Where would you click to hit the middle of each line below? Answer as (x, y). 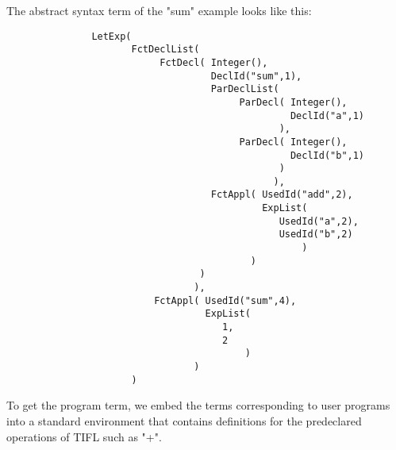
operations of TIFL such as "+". (84, 436)
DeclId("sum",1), (256, 76)
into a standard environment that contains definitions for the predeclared (184, 420)
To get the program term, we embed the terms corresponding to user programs (198, 405)
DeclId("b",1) (327, 155)
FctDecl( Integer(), (214, 62)
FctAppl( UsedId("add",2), (282, 195)
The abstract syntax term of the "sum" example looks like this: (159, 10)
